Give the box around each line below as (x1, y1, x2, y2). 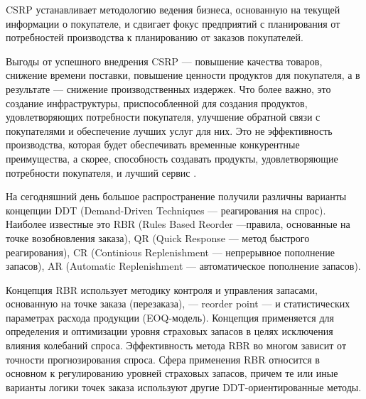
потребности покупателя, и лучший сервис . (6, 165, 197, 180)
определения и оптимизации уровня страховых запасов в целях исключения (6, 324, 333, 339)
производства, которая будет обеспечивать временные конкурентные (6, 137, 300, 152)
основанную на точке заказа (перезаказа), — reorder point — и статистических (6, 296, 350, 311)
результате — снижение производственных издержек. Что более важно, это (6, 81, 331, 96)
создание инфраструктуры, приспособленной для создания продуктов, (6, 95, 308, 110)
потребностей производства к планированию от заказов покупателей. (6, 30, 303, 45)
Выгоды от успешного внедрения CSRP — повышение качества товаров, (6, 53, 323, 68)
